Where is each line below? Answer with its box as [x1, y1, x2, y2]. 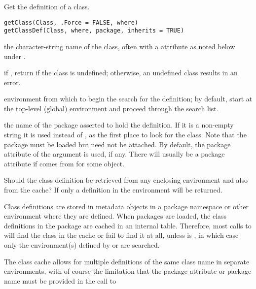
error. [4, 77, 21, 87]
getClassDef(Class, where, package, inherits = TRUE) [4, 27, 184, 34]
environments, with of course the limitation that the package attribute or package [4, 266, 252, 276]
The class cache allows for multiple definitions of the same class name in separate [4, 256, 250, 266]
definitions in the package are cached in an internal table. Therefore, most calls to [4, 220, 252, 230]
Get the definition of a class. [4, 1, 90, 11]
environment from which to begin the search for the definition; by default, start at [4, 94, 253, 104]
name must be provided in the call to [4, 275, 116, 286]
